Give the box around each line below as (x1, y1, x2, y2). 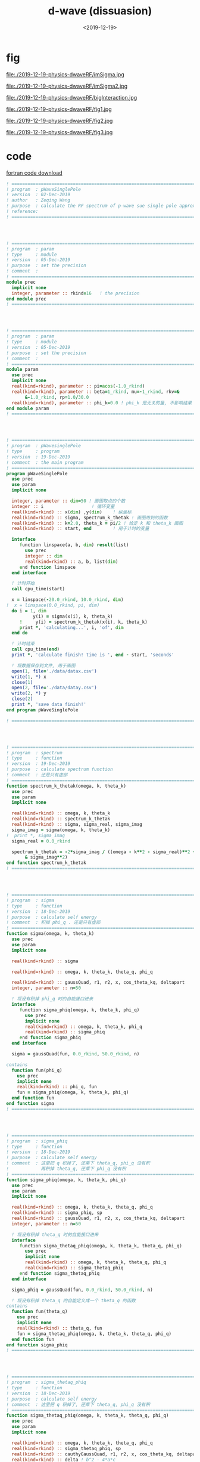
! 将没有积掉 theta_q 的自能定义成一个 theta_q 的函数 (11, 1297, 136, 1303)
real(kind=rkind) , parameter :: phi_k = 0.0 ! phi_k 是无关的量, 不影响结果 (11, 399, 192, 406)
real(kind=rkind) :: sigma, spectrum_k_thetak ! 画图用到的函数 (11, 515, 168, 521)
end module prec (6, 296, 46, 302)
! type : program (6, 448, 60, 454)
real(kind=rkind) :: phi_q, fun (17, 1084, 97, 1090)
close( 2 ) (11, 696, 33, 702)
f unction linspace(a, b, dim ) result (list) (19, 542, 129, 548)
